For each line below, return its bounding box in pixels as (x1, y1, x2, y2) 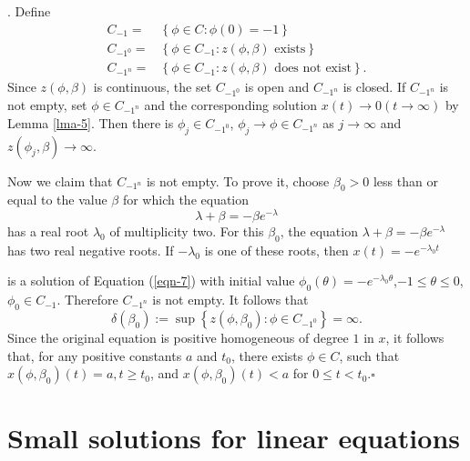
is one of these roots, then (204, 240, 349, 259)
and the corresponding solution (144, 95, 318, 115)
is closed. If (342, 77, 406, 96)
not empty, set (7, 95, 87, 115)
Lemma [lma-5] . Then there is (7, 113, 174, 132)
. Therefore (56, 290, 118, 309)
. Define (7, 2, 51, 20)
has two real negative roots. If (7, 240, 174, 259)
